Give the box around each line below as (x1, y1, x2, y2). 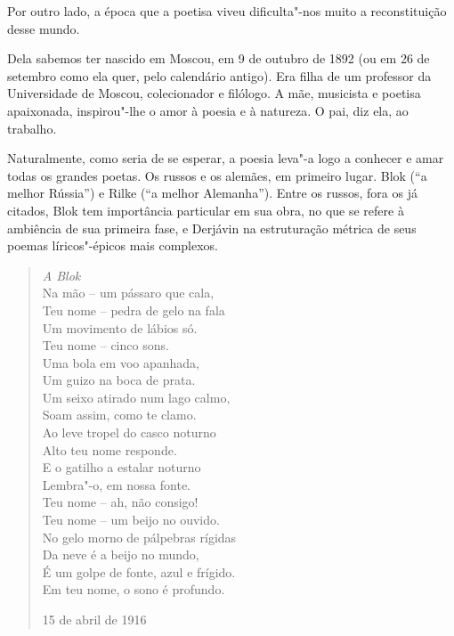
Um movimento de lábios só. (42, 318, 198, 337)
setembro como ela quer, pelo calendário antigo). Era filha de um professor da (7, 66, 432, 85)
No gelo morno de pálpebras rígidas (42, 527, 237, 546)
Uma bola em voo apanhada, (42, 353, 199, 371)
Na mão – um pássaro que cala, (42, 283, 215, 302)
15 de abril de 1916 (42, 610, 147, 628)
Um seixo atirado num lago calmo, (42, 387, 231, 406)
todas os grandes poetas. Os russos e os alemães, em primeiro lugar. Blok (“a (7, 166, 427, 184)
